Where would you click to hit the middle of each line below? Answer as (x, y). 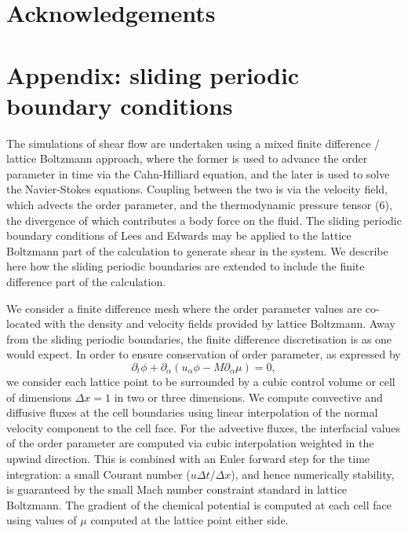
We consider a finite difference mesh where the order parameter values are (184, 308)
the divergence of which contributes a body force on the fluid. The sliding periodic (204, 220)
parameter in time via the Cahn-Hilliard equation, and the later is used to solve (198, 173)
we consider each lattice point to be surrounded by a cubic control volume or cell (201, 381)
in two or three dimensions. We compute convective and (248, 397)
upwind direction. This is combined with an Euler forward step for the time (188, 458)
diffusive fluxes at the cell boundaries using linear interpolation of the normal (192, 412)
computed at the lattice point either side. (189, 520)
